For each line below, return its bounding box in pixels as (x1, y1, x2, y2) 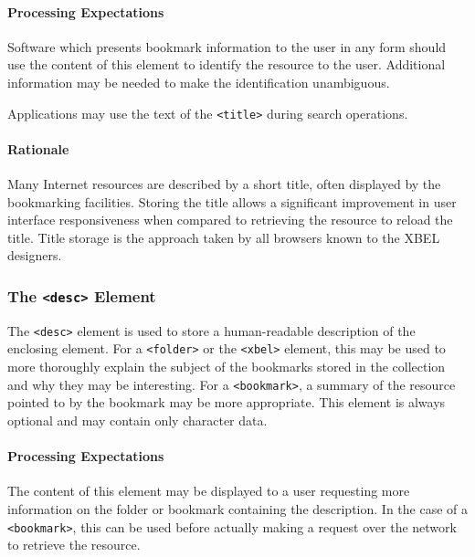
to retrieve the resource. (7, 535, 141, 554)
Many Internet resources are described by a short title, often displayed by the (7, 174, 441, 194)
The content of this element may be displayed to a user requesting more (7, 481, 410, 500)
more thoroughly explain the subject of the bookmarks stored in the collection (7, 357, 446, 376)
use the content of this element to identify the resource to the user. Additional (7, 55, 446, 74)
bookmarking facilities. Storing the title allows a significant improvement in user (7, 192, 457, 211)
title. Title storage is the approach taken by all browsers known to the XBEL (7, 227, 440, 247)
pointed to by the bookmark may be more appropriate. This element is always (7, 393, 446, 412)
